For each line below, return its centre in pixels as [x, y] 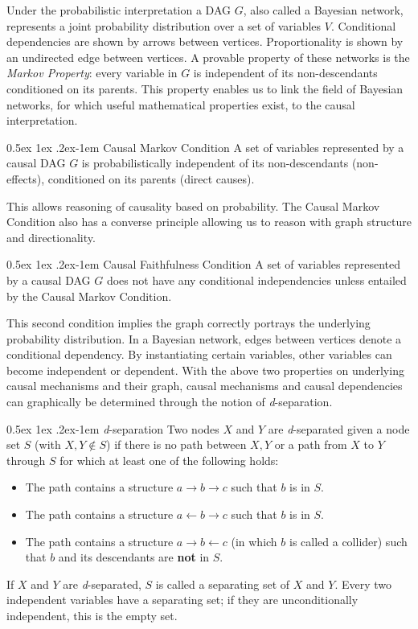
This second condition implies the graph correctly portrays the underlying [189, 323]
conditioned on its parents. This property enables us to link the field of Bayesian [205, 88]
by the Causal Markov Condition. [89, 296]
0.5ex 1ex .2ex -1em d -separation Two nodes [113, 428]
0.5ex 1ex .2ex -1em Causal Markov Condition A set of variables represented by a [205, 147]
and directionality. [51, 237]
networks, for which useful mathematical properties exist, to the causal [181, 104]
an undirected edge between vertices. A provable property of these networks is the [208, 57]
